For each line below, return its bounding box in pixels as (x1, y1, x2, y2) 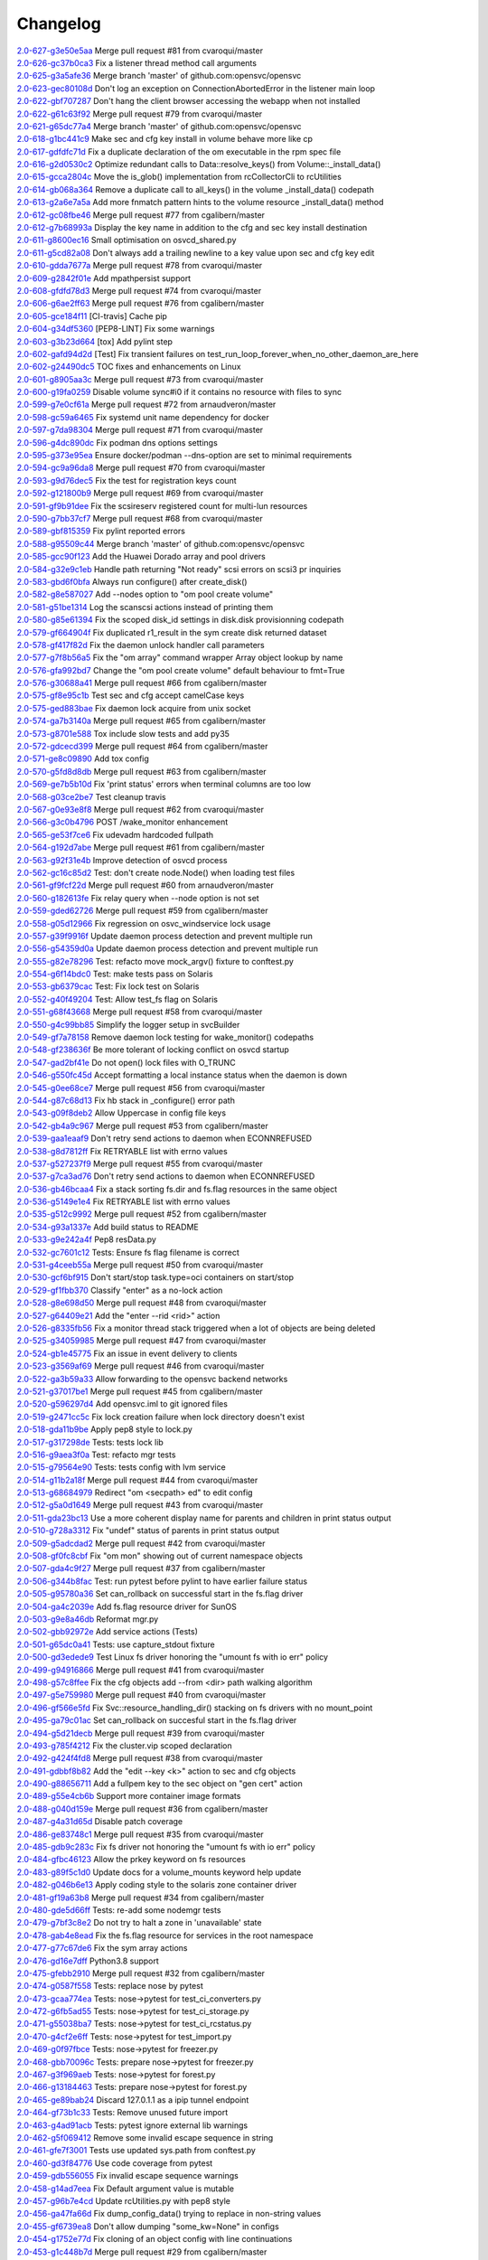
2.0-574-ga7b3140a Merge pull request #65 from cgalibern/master (16, 715, 267, 727)
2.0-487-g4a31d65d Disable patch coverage (16, 1816, 183, 1827)
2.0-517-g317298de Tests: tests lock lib (16, 1436, 164, 1447)
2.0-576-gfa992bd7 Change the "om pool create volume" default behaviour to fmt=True (16, 664, 345, 675)
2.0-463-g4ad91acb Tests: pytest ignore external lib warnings (16, 2120, 249, 2131)
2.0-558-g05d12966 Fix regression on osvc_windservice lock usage (16, 918, 271, 928)
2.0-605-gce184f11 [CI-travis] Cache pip (16, 310, 167, 321)
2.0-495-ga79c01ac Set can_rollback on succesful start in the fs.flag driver (16, 1715, 297, 1726)
